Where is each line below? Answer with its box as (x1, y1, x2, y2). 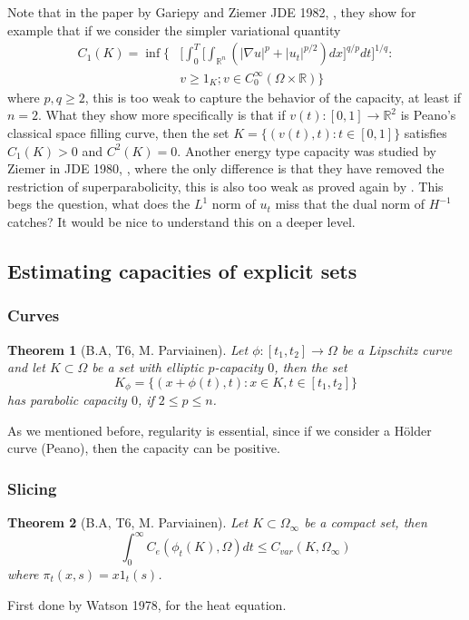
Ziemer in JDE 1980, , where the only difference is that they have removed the (7, 159, 445, 178)
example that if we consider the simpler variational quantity (7, 20, 341, 39)
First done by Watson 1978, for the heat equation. (7, 595, 287, 614)
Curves (7, 304, 60, 327)
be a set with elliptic (92, 358, 204, 377)
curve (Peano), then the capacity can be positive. (7, 438, 280, 458)
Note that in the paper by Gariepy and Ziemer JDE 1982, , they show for (7, 3, 416, 21)
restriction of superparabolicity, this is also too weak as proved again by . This (7, 176, 444, 195)
